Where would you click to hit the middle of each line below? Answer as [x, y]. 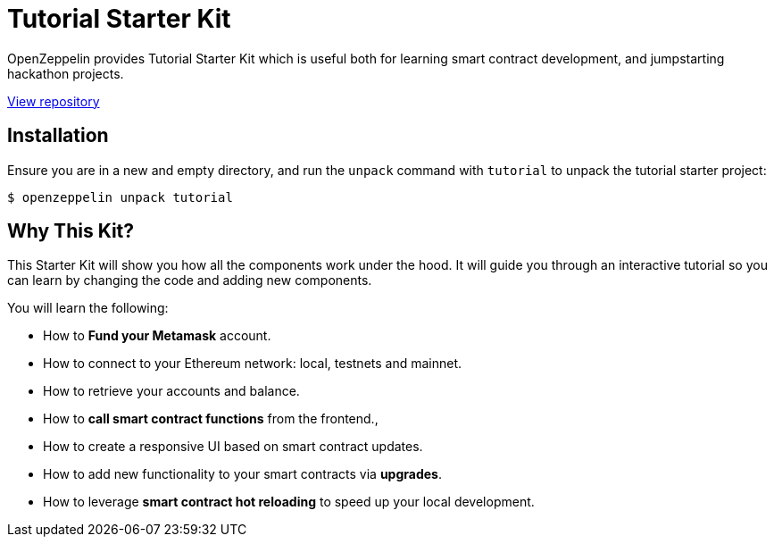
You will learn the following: [88, 308]
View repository [54, 101]
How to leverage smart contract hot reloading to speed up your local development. [289, 502]
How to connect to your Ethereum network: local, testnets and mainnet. [253, 364]
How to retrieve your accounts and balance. [171, 391]
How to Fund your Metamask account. [157, 336]
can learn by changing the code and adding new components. [190, 280]
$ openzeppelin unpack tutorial [120, 197]
